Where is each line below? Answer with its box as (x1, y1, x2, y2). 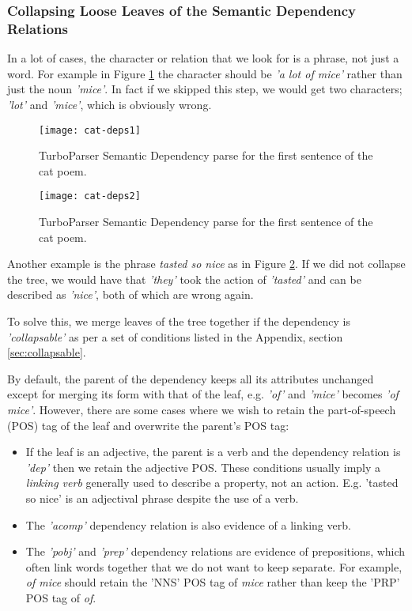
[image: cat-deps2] (39, 190, 141, 202)
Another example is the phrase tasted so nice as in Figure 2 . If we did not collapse (7, 255, 406, 272)
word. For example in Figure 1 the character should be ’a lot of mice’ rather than (7, 65, 403, 81)
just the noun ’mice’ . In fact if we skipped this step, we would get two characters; (7, 81, 403, 97)
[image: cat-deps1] (39, 124, 141, 136)
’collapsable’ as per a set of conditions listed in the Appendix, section (7, 328, 343, 345)
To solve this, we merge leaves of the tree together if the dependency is (7, 312, 350, 329)
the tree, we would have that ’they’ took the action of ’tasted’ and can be (7, 270, 361, 287)
